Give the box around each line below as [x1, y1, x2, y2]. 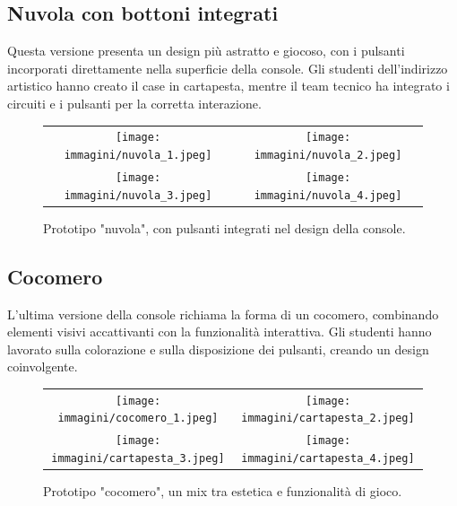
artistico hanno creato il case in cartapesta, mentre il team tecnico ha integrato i [7, 76, 450, 95]
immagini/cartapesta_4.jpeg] [241, 451, 415, 465]
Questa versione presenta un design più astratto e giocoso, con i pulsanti [7, 41, 405, 60]
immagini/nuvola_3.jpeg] [64, 188, 212, 202]
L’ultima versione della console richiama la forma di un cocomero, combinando [7, 304, 439, 323]
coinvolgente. [7, 357, 78, 376]
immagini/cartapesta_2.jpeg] [241, 412, 415, 425]
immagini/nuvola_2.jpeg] [254, 148, 402, 161]
